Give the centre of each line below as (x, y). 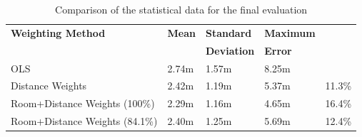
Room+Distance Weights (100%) (83, 103)
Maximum (290, 32)
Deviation (230, 50)
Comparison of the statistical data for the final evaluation (181, 9)
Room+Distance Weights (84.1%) (84, 121)
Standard (228, 32)
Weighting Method (58, 32)
